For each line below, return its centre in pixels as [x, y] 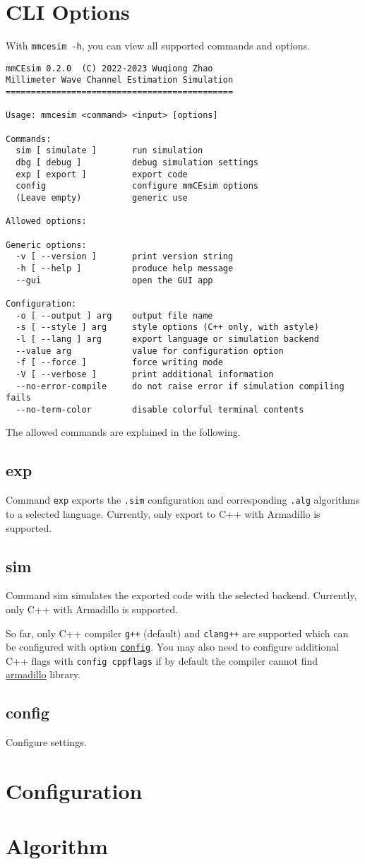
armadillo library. [43, 674]
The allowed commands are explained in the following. [123, 432]
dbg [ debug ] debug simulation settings [137, 163]
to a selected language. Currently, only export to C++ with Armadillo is [163, 513]
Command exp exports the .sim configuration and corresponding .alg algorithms [183, 500]
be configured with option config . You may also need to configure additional [173, 647]
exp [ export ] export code [102, 174]
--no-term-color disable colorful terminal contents [160, 409]
